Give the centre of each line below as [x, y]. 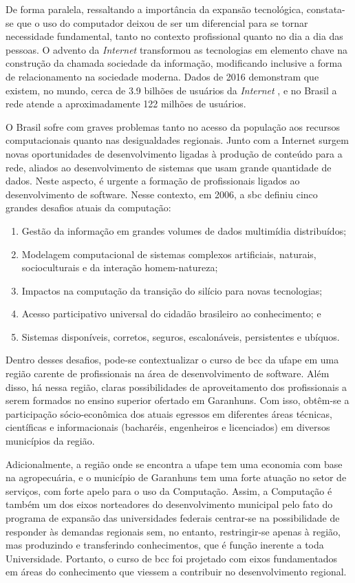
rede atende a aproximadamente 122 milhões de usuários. [126, 104]
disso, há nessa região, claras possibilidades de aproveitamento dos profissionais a [176, 386]
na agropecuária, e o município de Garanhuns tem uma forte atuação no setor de [176, 477]
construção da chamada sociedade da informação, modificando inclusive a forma [174, 63]
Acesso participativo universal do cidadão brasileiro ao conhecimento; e [171, 314]
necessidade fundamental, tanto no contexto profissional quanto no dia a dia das [174, 36]
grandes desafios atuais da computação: [88, 208]
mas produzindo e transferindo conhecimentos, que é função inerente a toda [165, 545]
